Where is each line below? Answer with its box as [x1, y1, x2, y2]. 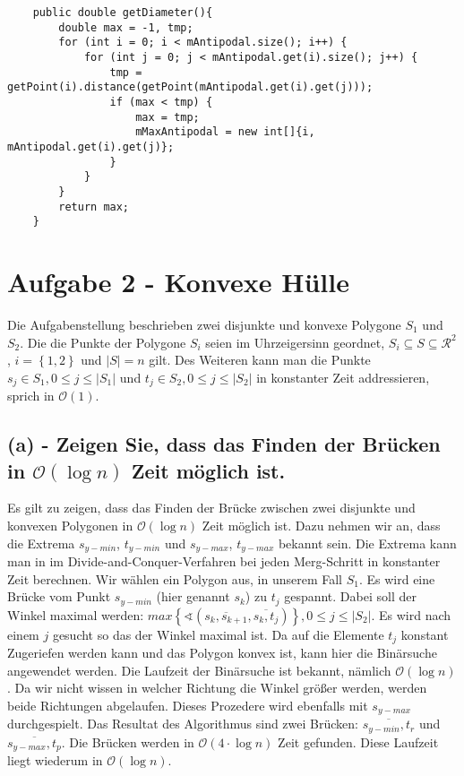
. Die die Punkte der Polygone [20, 332, 186, 351]
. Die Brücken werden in [61, 732, 194, 751]
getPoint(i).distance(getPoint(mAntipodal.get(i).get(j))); [7, 81, 374, 94]
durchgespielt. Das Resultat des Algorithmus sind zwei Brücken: [7, 714, 358, 733]
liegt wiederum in [7, 751, 103, 770]
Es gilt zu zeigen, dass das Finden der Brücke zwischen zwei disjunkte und [7, 498, 416, 517]
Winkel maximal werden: [7, 605, 144, 624]
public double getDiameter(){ [32, 6, 213, 19]
